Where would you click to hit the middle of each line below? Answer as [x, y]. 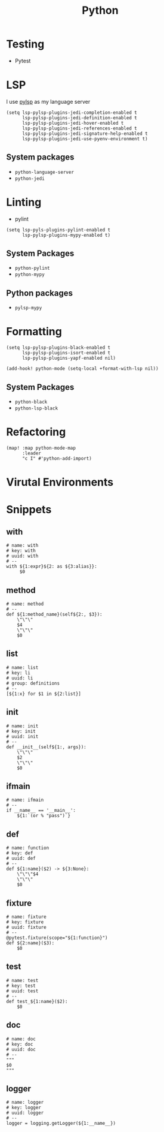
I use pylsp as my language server [48, 101]
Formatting [34, 332]
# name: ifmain [25, 800]
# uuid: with [22, 556]
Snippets [29, 510]
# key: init [21, 731]
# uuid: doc [21, 1049]
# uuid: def [21, 859]
